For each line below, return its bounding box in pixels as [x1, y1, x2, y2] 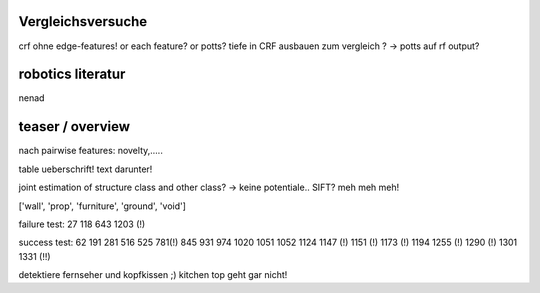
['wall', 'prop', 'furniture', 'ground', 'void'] [18, 200, 187, 212]
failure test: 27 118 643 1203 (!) [18, 218, 146, 230]
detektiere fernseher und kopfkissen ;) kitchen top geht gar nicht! [18, 269, 288, 281]
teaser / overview [18, 118, 130, 135]
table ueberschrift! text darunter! [18, 163, 153, 175]
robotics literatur [18, 66, 126, 83]
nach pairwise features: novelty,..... [18, 145, 164, 157]
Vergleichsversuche [18, 13, 148, 30]
